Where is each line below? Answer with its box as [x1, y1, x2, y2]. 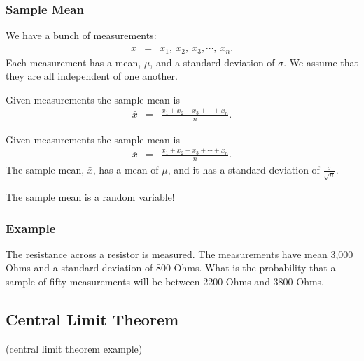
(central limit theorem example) [6, 341, 143, 355]
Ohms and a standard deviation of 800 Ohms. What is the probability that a [6, 260, 336, 275]
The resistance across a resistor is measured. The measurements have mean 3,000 [6, 246, 353, 261]
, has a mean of [92, 162, 159, 177]
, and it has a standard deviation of [167, 162, 320, 177]
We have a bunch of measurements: [6, 28, 157, 43]
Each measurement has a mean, [6, 55, 141, 69]
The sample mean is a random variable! [6, 190, 175, 204]
